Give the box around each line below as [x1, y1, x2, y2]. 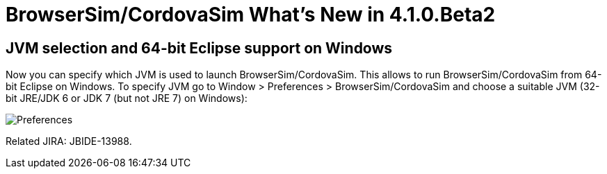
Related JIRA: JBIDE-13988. [6, 135, 132, 148]
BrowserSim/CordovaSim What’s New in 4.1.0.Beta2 [6, 3, 496, 26]
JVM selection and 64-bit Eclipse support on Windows [6, 39, 393, 57]
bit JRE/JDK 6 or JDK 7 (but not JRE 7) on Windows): [6, 92, 248, 105]
